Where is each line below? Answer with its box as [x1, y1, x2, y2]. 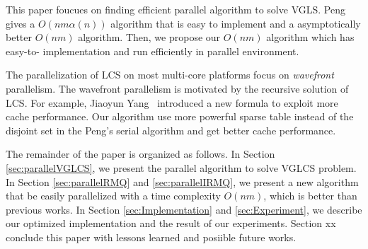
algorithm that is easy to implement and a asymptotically [110, 16, 361, 30]
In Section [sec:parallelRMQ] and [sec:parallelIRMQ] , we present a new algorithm [6, 174, 359, 189]
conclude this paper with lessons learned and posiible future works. [6, 229, 297, 244]
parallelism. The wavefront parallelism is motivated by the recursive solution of [6, 81, 349, 95]
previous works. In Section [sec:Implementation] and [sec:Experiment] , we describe [6, 202, 362, 216]
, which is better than [263, 188, 357, 203]
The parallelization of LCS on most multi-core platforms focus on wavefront [6, 67, 334, 82]
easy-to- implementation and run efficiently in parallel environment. [6, 43, 299, 58]
